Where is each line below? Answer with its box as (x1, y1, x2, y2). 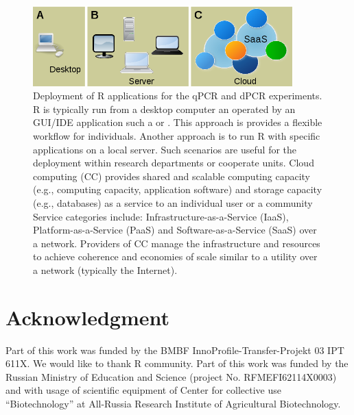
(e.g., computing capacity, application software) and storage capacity (33, 182, 322, 197)
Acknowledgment (5, 303, 169, 331)
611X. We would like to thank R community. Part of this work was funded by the (5, 356, 349, 370)
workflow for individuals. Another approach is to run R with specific (33, 128, 320, 142)
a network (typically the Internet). (33, 262, 178, 277)
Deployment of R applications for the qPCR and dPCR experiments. (33, 88, 322, 103)
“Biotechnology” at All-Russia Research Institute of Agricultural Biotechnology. (5, 396, 341, 410)
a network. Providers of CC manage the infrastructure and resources (33, 236, 320, 250)
